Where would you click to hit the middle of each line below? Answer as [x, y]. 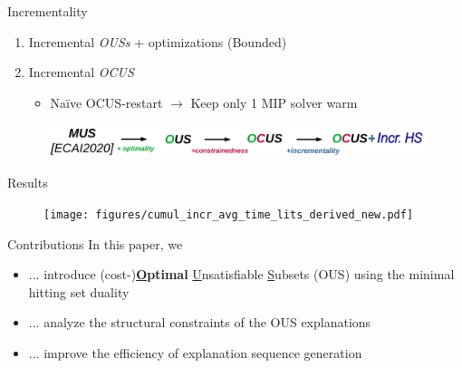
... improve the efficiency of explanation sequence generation [195, 353]
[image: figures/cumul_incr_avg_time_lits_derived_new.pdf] [229, 215]
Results [28, 183]
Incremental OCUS [81, 72]
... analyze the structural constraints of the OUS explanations [200, 322]
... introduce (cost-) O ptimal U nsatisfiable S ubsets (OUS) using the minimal [241, 274]
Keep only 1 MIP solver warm [274, 102]
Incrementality [48, 11]
